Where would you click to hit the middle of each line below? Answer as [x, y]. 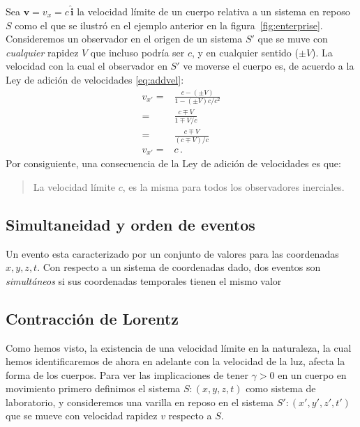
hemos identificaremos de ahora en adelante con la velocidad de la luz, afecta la [175, 361]
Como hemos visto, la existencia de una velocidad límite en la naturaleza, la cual [179, 347]
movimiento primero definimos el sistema [93, 388]
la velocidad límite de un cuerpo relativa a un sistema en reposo [213, 11]
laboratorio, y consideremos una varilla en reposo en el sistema [140, 402]
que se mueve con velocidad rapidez [82, 416]
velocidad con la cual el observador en [87, 66]
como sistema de [281, 388]
